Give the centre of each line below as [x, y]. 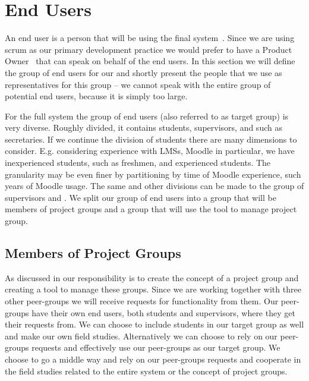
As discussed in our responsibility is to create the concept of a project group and [152, 277]
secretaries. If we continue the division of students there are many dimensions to [151, 139]
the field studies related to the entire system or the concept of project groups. [146, 371]
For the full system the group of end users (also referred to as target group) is [147, 116]
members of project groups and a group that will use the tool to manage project [151, 209]
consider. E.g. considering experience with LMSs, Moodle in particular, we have [150, 151]
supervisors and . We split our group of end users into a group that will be [141, 197]
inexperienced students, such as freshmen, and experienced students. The [138, 163]
